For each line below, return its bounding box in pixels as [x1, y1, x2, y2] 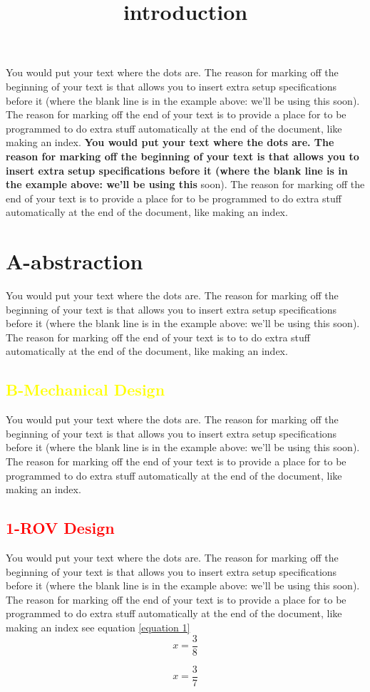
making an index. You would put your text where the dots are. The [6, 135, 334, 150]
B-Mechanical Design [6, 378, 165, 401]
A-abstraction [6, 247, 143, 276]
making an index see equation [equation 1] [6, 619, 190, 634]
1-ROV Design [6, 517, 115, 539]
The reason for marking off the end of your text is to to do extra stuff [6, 329, 311, 344]
